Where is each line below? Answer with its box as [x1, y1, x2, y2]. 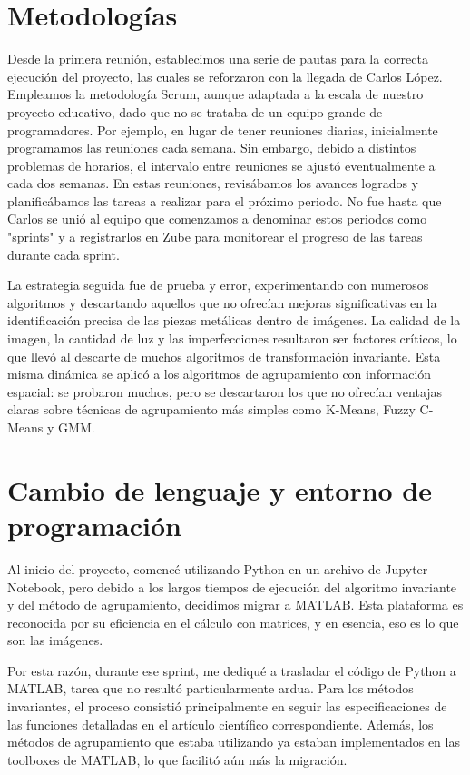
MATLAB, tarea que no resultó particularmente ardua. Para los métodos [7, 679, 414, 698]
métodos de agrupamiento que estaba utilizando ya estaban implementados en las [7, 732, 460, 751]
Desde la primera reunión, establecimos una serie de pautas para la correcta [7, 49, 428, 68]
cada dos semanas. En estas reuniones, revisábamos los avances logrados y [7, 174, 418, 193]
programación [7, 506, 181, 543]
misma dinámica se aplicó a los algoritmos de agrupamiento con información [7, 364, 432, 383]
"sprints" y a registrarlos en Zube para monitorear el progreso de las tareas [7, 227, 423, 246]
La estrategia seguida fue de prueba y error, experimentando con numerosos [7, 275, 429, 294]
